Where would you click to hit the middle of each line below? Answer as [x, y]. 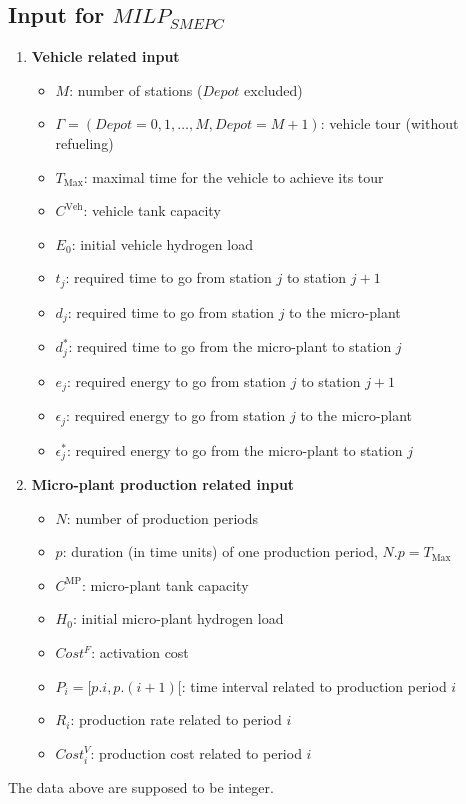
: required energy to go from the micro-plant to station [234, 449]
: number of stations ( [136, 89]
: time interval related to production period [314, 685]
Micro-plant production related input [163, 484]
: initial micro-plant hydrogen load [178, 618]
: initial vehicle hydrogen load [162, 243]
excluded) [273, 89]
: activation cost [140, 652]
